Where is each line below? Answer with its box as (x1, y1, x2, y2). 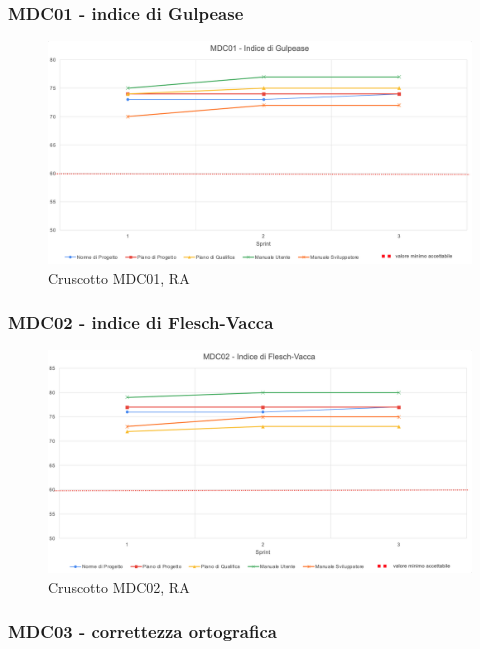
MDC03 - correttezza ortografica (8, 619, 277, 644)
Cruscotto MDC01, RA (48, 267, 190, 288)
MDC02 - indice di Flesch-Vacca (8, 310, 274, 335)
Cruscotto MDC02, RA (48, 576, 190, 597)
